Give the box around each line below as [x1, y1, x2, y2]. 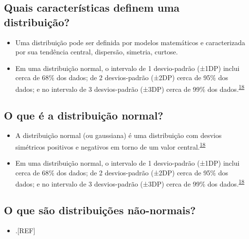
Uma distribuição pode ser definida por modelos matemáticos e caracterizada [15, 37, 246, 47]
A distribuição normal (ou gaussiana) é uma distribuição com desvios [15, 130, 222, 140]
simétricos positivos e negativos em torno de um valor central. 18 [15, 140, 206, 152]
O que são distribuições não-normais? [4, 203, 196, 218]
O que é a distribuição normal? [4, 107, 163, 122]
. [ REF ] [15, 225, 36, 235]
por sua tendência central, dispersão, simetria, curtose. [15, 47, 178, 57]
